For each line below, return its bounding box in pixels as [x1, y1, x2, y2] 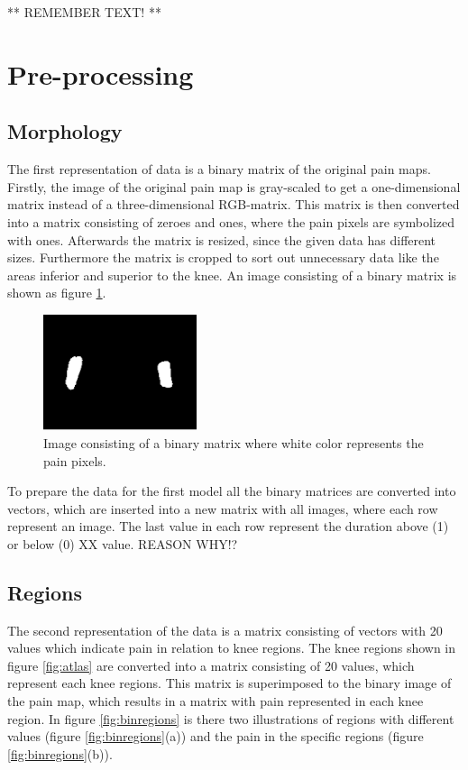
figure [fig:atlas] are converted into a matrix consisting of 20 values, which [7, 655, 415, 674]
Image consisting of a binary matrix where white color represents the [43, 433, 424, 452]
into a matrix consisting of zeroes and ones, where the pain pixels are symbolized [7, 212, 455, 231]
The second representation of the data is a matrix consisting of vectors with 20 [7, 620, 443, 639]
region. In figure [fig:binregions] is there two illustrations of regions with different [7, 709, 454, 728]
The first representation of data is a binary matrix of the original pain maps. [7, 160, 431, 179]
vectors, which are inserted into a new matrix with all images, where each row [7, 499, 438, 518]
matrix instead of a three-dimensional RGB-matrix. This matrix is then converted [7, 195, 460, 214]
